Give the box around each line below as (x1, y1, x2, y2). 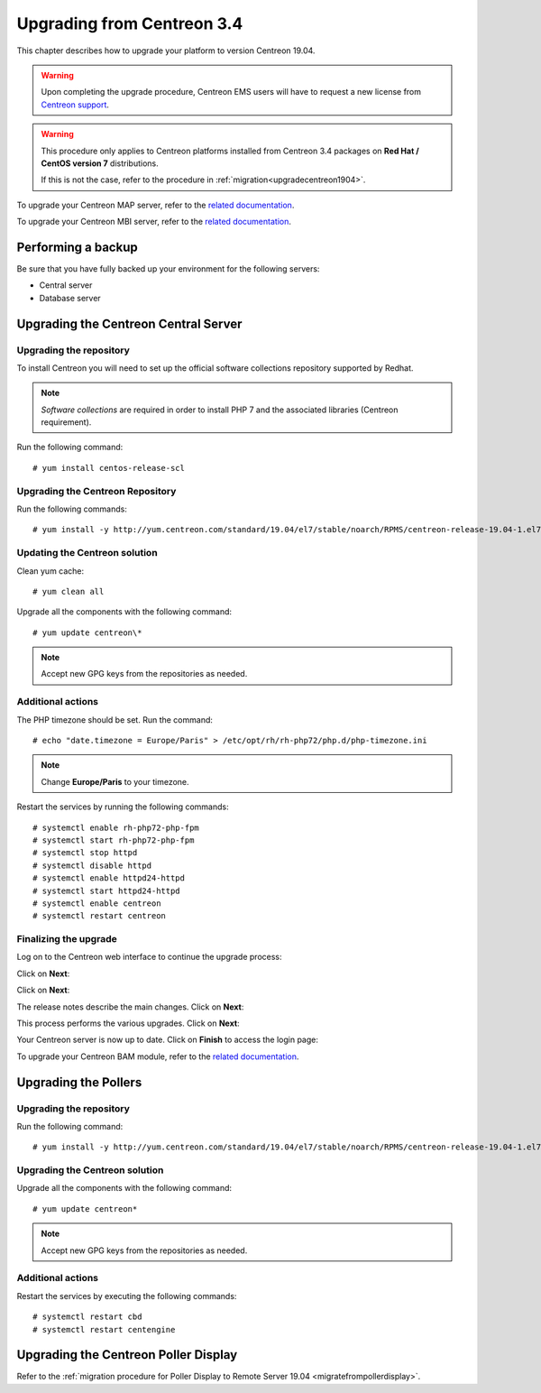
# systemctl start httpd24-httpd (32, 885, 180, 896)
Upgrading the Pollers (16, 1075, 142, 1090)
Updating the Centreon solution (16, 547, 158, 559)
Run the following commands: (16, 503, 128, 514)
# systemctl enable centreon (32, 898, 161, 909)
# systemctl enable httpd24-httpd (32, 873, 185, 883)
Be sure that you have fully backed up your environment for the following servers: (16, 263, 320, 274)
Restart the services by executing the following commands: (16, 1290, 237, 1301)
